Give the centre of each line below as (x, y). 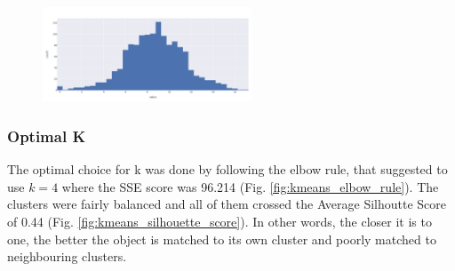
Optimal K (47, 136)
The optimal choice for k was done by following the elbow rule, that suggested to (227, 169)
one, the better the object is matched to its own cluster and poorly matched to (222, 239)
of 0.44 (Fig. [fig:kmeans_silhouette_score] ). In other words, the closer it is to (220, 222)
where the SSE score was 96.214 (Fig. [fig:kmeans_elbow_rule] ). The (250, 186)
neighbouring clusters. (67, 256)
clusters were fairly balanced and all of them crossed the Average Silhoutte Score (227, 204)
